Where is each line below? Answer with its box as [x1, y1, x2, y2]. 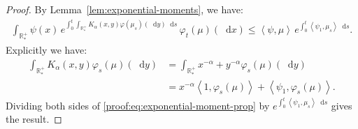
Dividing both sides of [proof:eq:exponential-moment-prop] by [6, 98, 270, 112]
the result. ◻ [6, 112, 62, 126]
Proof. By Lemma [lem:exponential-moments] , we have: [6, 2, 243, 16]
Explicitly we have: [6, 43, 87, 57]
